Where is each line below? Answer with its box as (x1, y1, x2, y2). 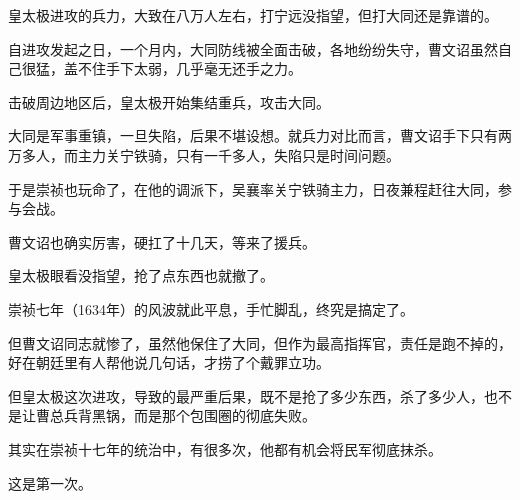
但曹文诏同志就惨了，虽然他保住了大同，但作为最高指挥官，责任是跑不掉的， (8, 332, 512, 353)
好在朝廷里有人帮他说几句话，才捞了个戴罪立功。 (8, 352, 330, 373)
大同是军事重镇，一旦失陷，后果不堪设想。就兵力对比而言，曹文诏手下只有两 (8, 125, 512, 146)
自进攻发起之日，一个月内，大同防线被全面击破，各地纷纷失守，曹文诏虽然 (8, 38, 498, 59)
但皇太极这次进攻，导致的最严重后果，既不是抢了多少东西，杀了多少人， (8, 385, 484, 406)
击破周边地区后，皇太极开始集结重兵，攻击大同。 (8, 91, 330, 112)
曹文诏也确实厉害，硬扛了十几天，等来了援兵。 (8, 231, 316, 252)
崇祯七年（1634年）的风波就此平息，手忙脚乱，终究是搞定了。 (8, 298, 414, 319)
